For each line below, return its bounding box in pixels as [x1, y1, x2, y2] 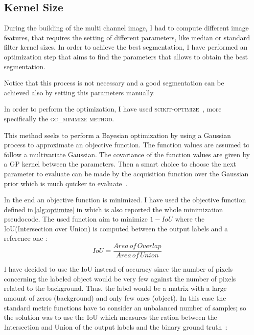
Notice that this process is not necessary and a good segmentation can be [4, 78, 224, 88]
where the [175, 214, 205, 224]
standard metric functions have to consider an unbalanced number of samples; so [4, 302, 246, 312]
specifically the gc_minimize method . [4, 113, 114, 123]
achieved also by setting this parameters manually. [4, 87, 155, 97]
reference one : [4, 233, 47, 243]
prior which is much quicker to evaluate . [4, 178, 128, 188]
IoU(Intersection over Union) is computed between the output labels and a [4, 223, 228, 233]
